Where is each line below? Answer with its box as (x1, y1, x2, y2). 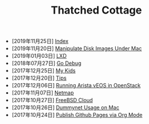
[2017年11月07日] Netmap (11, 89, 74, 96)
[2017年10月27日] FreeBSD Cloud (11, 97, 93, 104)
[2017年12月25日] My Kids (11, 67, 76, 74)
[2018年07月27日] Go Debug (11, 60, 82, 67)
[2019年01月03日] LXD (11, 53, 67, 60)
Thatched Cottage (50, 4, 142, 17)
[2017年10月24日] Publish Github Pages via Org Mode (11, 112, 143, 119)
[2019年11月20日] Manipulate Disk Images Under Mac (11, 45, 142, 52)
